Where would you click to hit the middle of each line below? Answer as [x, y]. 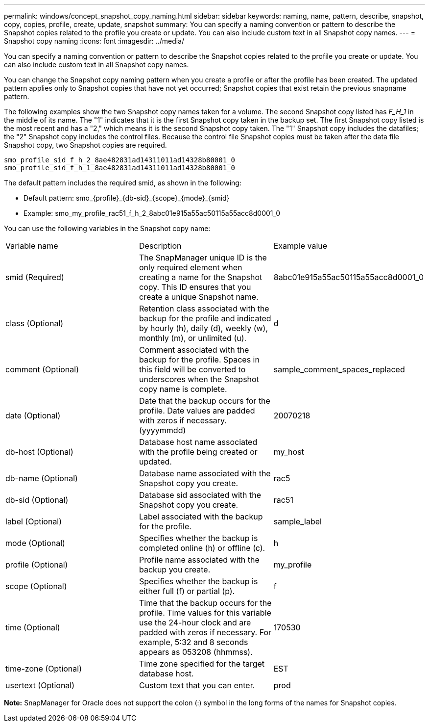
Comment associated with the [194, 350]
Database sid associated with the [200, 495]
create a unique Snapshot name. [199, 297]
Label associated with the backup [201, 517]
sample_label [298, 521]
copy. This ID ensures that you [195, 287]
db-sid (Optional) [37, 500]
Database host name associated [198, 442]
